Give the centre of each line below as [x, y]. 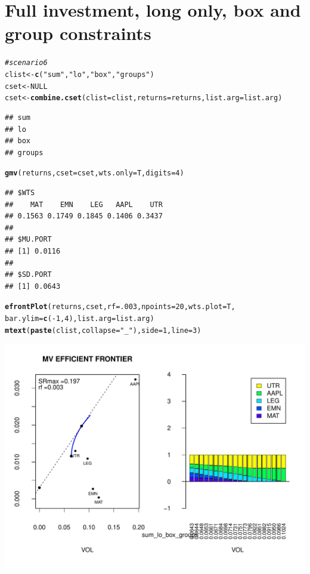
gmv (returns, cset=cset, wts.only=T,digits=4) [94, 173]
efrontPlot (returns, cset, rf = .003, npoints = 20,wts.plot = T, [120, 307]
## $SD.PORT [28, 275]
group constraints [78, 33]
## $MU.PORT [28, 240]
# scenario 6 [26, 63]
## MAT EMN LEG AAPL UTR [84, 204]
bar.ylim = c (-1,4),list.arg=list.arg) [80, 318]
